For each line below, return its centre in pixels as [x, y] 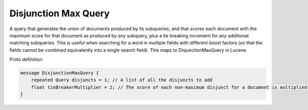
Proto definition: [26, 59]
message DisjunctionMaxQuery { [60, 73]
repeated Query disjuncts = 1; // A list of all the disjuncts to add [122, 80]
